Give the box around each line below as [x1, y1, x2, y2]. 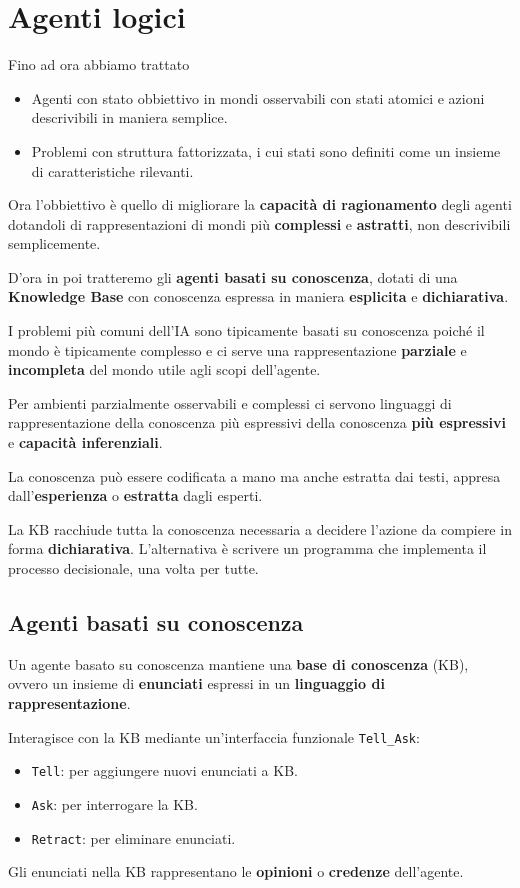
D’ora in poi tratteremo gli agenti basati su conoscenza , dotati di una [8, 266, 458, 287]
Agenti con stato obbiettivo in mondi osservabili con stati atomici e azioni [31, 87, 485, 108]
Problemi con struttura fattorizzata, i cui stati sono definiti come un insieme [31, 140, 501, 161]
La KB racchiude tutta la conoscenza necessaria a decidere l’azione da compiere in [8, 518, 512, 539]
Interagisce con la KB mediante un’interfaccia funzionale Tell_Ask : [8, 726, 420, 747]
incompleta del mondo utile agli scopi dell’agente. [8, 359, 321, 380]
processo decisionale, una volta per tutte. [8, 558, 259, 578]
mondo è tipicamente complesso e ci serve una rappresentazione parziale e [8, 339, 467, 360]
